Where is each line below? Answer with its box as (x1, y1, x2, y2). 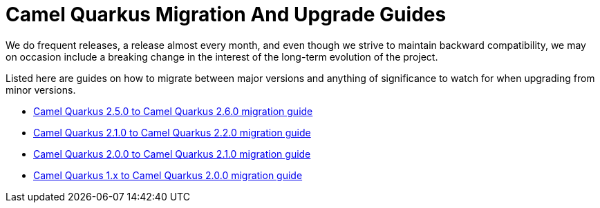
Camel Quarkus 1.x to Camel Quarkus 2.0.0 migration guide (33, 169, 303, 181)
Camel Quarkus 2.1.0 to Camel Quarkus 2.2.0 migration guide (33, 126, 311, 138)
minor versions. (6, 83, 76, 96)
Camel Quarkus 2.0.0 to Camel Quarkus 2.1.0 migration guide (33, 147, 311, 160)
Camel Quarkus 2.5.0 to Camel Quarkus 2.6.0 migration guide (33, 105, 313, 117)
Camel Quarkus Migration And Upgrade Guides (6, 3, 447, 26)
